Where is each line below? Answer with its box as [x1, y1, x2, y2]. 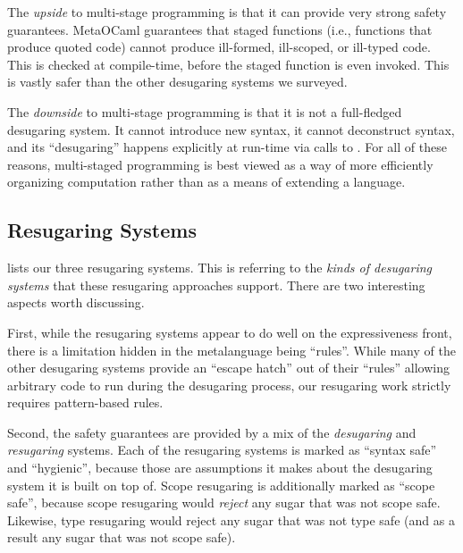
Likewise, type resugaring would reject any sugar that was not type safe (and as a [7, 510, 455, 529]
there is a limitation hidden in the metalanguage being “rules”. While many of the [7, 340, 456, 359]
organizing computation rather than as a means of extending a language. [7, 172, 406, 191]
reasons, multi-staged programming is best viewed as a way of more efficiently [7, 155, 434, 173]
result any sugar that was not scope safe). [7, 528, 236, 547]
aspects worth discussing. [7, 293, 145, 312]
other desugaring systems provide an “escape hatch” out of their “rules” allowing [7, 358, 450, 377]
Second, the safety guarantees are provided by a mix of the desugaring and [7, 423, 417, 441]
